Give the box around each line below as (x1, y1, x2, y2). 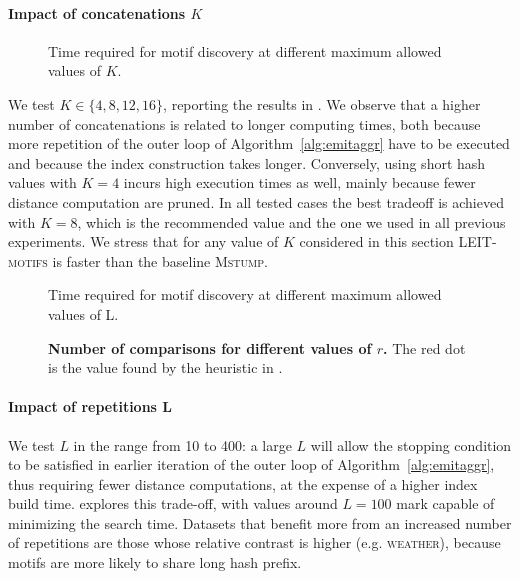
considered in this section (299, 231, 454, 252)
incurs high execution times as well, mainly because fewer (123, 172, 476, 193)
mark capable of (396, 493, 495, 514)
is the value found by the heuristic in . (48, 357, 283, 378)
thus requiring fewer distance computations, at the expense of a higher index (8, 473, 478, 494)
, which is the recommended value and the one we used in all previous (77, 211, 506, 232)
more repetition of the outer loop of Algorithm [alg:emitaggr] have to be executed (8, 133, 510, 154)
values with (8, 172, 77, 193)
